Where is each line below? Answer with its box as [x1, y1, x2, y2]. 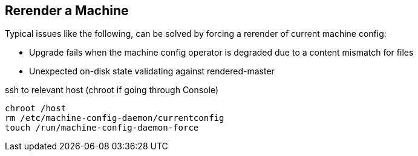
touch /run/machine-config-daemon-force [5, 123, 199, 133]
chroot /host [5, 103, 67, 114]
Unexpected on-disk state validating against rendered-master [29, 66, 275, 77]
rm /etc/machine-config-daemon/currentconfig [5, 113, 224, 123]
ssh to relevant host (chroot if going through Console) [5, 85, 219, 96]
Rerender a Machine [5, 3, 129, 18]
